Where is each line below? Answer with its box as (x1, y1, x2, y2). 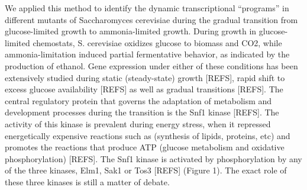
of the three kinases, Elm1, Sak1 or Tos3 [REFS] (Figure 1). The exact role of (5, 164, 287, 176)
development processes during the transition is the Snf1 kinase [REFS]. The (5, 106, 279, 118)
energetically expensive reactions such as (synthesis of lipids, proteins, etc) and (5, 129, 290, 141)
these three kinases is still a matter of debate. (5, 175, 170, 188)
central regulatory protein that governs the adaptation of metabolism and (5, 94, 272, 107)
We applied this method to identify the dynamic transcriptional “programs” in (5, 2, 289, 14)
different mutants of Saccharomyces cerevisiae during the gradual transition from (5, 13, 298, 25)
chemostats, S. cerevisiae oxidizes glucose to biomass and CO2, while (33, 36, 282, 49)
